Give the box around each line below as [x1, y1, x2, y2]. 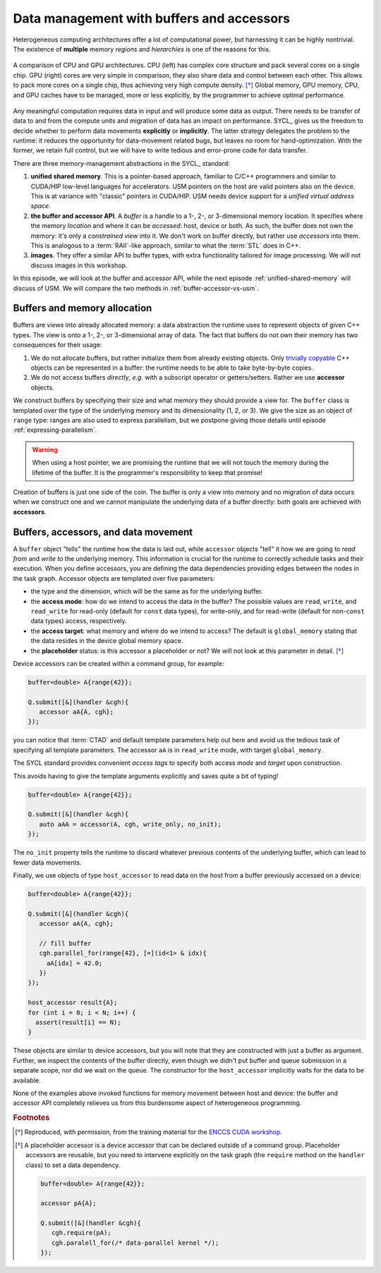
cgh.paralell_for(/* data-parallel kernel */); [52, 1238, 219, 1247]
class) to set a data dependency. [25, 1161, 121, 1169]
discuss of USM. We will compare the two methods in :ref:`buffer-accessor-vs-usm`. [13, 284, 259, 292]
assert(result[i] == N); [35, 1018, 121, 1026]
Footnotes [13, 1113, 50, 1123]
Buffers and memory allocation [13, 302, 152, 314]
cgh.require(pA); [52, 1229, 112, 1237]
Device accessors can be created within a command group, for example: [13, 659, 224, 668]
